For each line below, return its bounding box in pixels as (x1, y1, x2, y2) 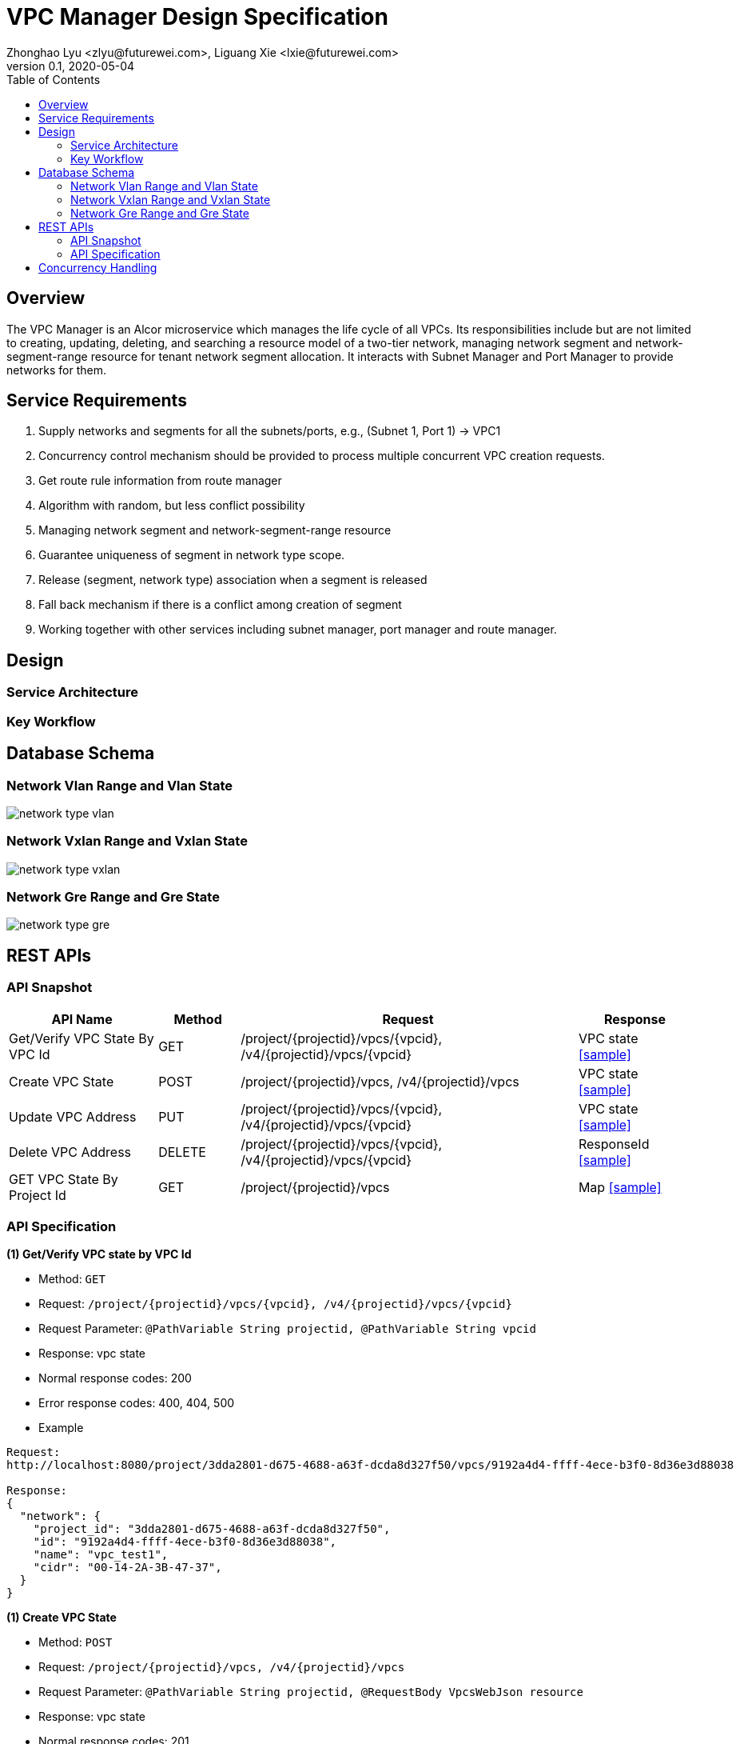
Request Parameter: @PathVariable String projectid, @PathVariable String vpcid (38, 1322, 536, 1336)
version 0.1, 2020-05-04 (6, 58, 135, 73)
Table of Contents (6, 72, 101, 86)
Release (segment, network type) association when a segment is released (38, 573, 428, 587)
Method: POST (38, 1635, 113, 1650)
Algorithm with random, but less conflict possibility (38, 498, 305, 513)
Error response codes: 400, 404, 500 (38, 1396, 235, 1410)
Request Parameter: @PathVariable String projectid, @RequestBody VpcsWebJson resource (38, 1685, 583, 1699)
